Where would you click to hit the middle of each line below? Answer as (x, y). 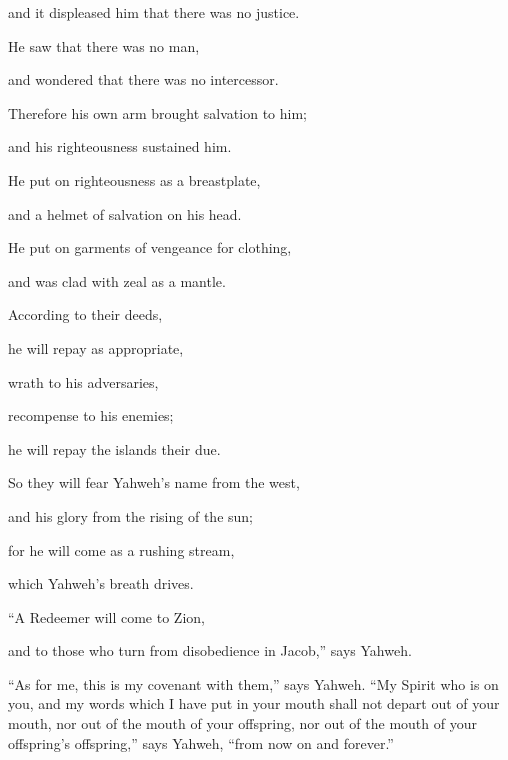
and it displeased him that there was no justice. (154, 12)
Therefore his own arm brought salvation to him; (157, 112)
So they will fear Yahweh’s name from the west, (154, 482)
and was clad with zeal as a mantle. (117, 280)
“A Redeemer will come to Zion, (106, 616)
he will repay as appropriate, (96, 347)
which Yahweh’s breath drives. (101, 583)
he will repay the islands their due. (114, 448)
